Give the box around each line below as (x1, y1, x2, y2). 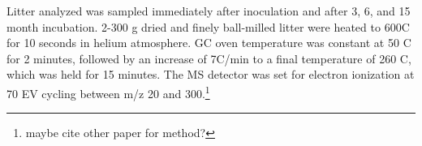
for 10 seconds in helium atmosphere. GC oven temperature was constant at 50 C (6, 34, 411, 51)
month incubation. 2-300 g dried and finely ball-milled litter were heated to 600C (6, 18, 410, 35)
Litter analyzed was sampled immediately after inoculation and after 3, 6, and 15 (6, 2, 411, 19)
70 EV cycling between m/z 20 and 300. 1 (6, 82, 210, 101)
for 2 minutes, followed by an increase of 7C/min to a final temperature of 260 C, (6, 49, 411, 67)
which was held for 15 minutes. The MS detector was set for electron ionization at (6, 66, 415, 83)
